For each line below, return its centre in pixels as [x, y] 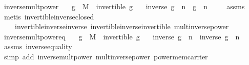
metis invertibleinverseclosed [49, 16]
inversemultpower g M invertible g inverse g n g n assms [124, 6]
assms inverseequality [38, 46]
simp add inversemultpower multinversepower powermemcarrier [106, 56]
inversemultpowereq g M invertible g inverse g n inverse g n [122, 36]
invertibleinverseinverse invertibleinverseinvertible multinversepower [122, 26]
